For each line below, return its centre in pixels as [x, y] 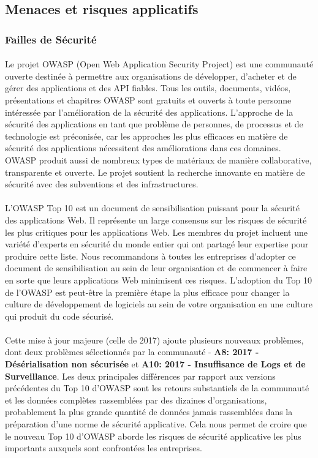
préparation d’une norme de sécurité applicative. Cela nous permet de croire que [156, 424]
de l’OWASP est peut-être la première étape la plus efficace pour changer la [147, 292]
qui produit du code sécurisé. [59, 316]
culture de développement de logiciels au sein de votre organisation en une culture [159, 304]
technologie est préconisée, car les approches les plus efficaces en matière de [146, 136]
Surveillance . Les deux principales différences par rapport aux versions [140, 376]
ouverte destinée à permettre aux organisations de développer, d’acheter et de [151, 76]
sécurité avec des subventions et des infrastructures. [102, 184]
